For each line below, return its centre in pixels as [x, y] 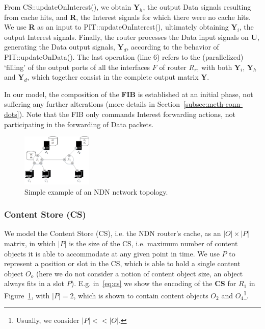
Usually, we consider [48, 320]
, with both [215, 67]
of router [173, 67]
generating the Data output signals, [60, 47]
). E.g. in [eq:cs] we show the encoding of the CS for [154, 283]
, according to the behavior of [173, 47]
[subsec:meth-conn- [213, 104]
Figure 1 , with [27, 295]
